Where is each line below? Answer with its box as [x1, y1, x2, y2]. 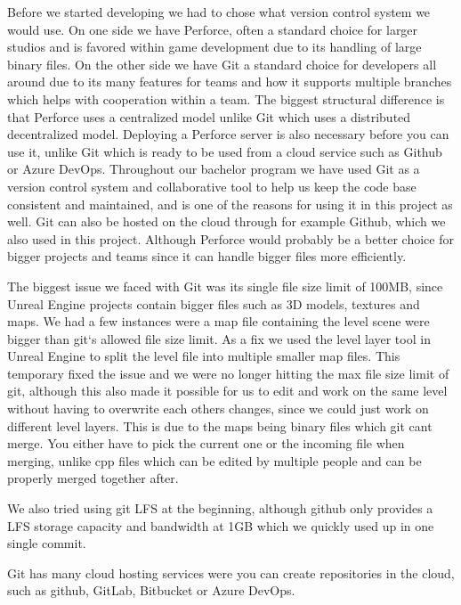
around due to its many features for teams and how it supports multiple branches [7, 72, 452, 91]
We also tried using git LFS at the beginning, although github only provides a [7, 499, 433, 518]
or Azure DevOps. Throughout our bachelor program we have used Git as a [7, 159, 420, 178]
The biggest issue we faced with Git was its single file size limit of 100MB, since [7, 276, 443, 295]
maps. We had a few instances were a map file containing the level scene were [7, 312, 430, 331]
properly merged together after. [7, 469, 179, 487]
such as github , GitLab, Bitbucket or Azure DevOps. [7, 581, 295, 600]
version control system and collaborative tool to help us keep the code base [7, 176, 417, 195]
